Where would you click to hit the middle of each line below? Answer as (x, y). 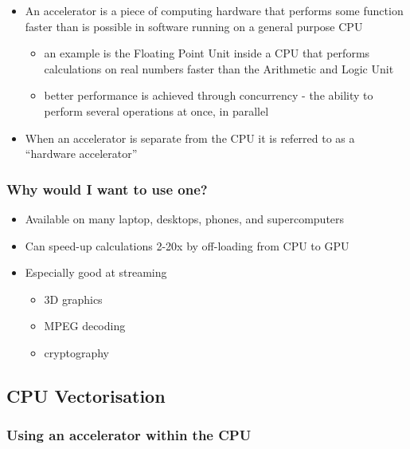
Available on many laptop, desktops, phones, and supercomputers (185, 218)
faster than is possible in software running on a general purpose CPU (194, 26)
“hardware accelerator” (81, 154)
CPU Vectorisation (86, 395)
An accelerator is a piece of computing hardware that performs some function (214, 10)
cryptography (76, 352)
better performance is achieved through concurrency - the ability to (209, 95)
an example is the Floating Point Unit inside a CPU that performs (207, 53)
